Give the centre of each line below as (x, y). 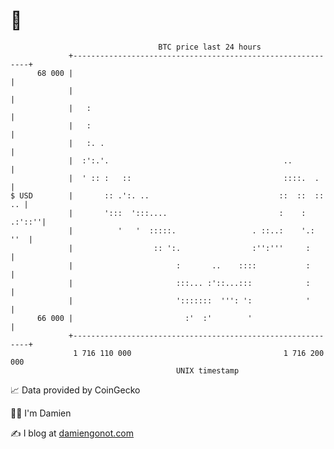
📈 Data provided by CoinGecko (75, 390)
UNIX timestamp (207, 370)
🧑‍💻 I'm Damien (41, 413)
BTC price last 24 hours (210, 47)
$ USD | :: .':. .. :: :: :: (167, 195)
